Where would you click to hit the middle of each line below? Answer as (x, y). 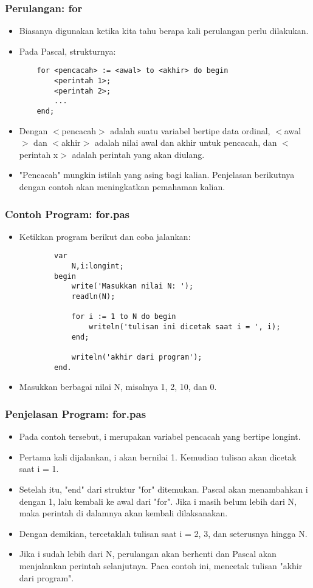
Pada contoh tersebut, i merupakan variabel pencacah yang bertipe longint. (160, 436)
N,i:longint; (98, 266)
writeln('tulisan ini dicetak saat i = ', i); (185, 327)
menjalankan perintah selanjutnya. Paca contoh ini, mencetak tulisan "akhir (161, 565)
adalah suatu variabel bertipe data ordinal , (190, 130)
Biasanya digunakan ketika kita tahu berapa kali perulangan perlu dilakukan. (164, 31)
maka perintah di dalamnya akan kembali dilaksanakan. (123, 513)
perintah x (39, 154)
